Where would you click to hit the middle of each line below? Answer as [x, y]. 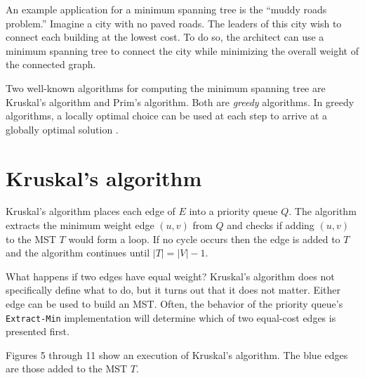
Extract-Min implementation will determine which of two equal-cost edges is [171, 317]
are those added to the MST [67, 369]
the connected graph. [51, 64]
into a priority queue [233, 211]
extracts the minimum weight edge [80, 225]
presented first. [38, 331]
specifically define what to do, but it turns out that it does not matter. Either [173, 290]
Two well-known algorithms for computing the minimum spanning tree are [166, 87]
